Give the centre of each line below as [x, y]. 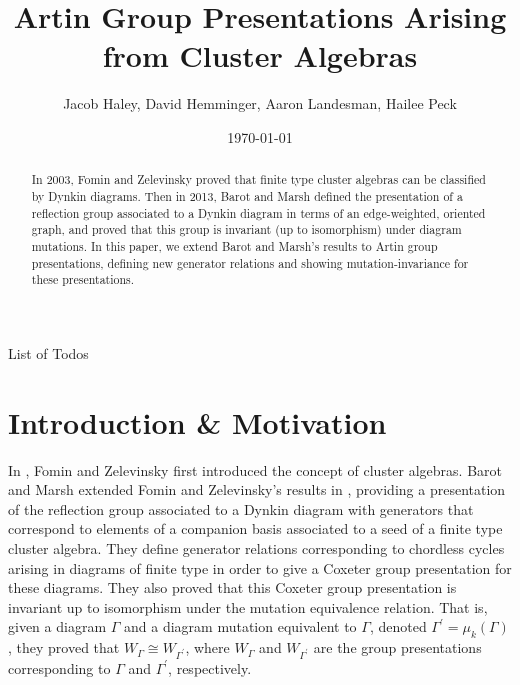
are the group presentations [397, 647]
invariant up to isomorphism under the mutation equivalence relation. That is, [248, 606]
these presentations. [83, 279]
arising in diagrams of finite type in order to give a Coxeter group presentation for [260, 567]
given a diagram [57, 626]
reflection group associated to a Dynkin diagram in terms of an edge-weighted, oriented [258, 212]
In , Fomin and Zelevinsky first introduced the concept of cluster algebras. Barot [255, 469]
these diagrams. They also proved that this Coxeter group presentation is [232, 587]
